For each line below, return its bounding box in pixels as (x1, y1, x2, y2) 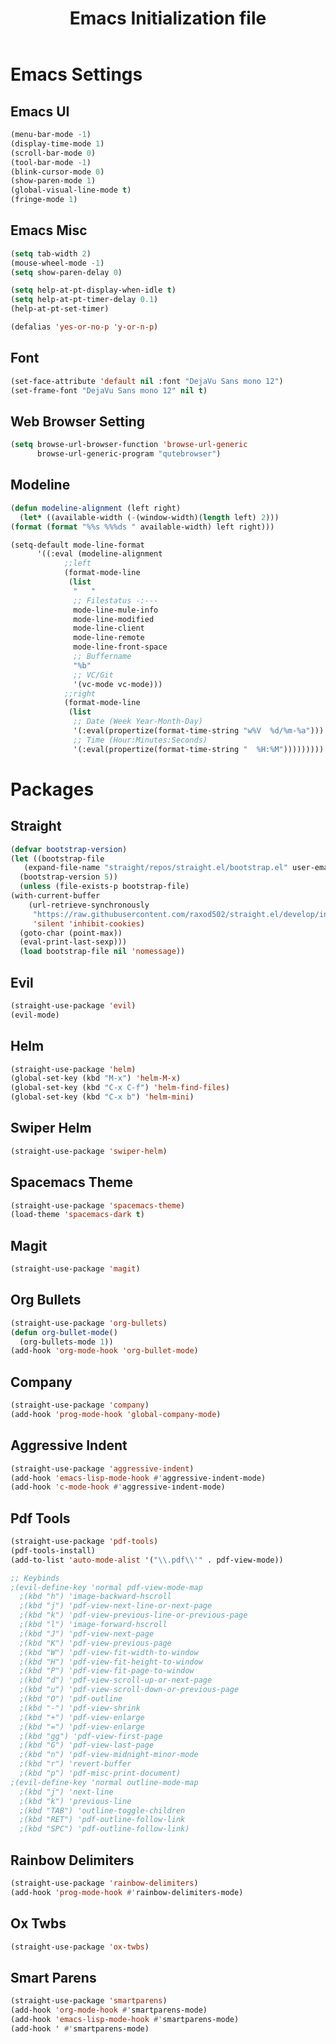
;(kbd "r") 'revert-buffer (19, 1759, 132, 1769)
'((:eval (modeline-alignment (36, 549, 163, 559)
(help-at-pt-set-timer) (10, 304, 110, 314)
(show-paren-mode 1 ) (10, 176, 97, 186)
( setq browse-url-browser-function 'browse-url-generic (10, 440, 248, 450)
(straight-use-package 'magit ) (10, 1264, 141, 1274)
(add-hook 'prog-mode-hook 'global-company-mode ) (10, 1409, 222, 1419)
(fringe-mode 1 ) (10, 195, 78, 205)
